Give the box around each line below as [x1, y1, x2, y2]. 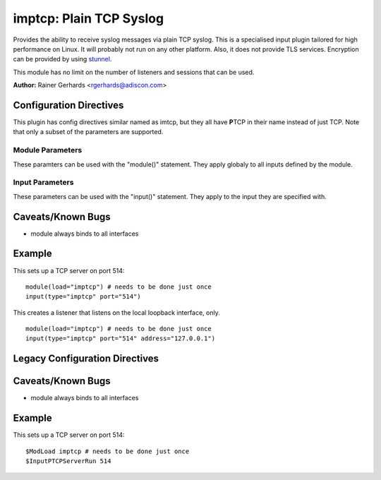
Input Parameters [13, 177, 74, 187]
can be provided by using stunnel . [13, 55, 112, 64]
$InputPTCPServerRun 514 [25, 457, 111, 465]
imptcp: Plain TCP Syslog [13, 11, 164, 26]
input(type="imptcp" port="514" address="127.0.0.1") [25, 335, 215, 342]
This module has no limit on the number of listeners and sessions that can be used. [13, 68, 255, 76]
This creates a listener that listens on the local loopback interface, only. [13, 308, 220, 317]
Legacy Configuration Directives [13, 353, 159, 365]
